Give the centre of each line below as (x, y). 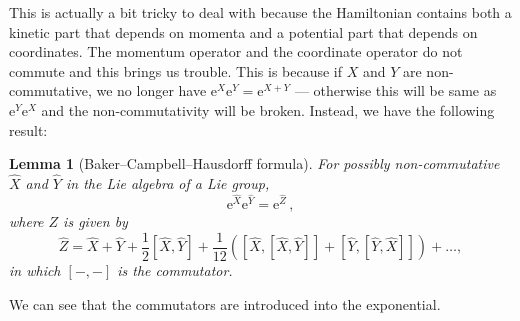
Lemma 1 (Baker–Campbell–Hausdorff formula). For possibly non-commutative (254, 163)
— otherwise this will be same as (395, 90)
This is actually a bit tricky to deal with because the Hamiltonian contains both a (260, 12)
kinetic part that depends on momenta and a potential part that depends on (243, 31)
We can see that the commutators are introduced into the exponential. (225, 303)
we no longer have (151, 90)
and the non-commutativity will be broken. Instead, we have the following (268, 109)
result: (28, 129)
